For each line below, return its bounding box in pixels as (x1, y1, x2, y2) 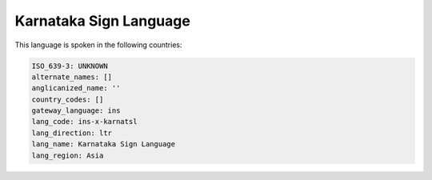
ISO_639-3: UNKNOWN (31, 61, 108, 70)
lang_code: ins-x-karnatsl (31, 117, 138, 126)
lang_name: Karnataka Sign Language (31, 140, 176, 149)
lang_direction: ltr (31, 128, 112, 138)
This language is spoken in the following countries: (14, 40, 182, 50)
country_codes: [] (31, 94, 104, 104)
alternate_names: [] (31, 72, 112, 82)
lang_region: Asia (31, 150, 104, 160)
